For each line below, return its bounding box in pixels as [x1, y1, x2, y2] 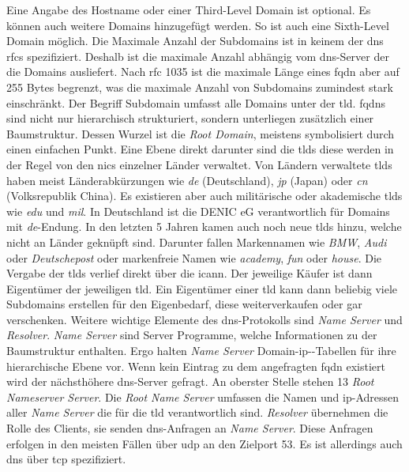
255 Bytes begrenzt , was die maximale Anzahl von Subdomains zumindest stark [6, 78, 393, 95]
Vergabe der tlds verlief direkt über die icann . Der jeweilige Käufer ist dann [6, 265, 373, 281]
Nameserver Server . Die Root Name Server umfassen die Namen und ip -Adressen [6, 388, 400, 405]
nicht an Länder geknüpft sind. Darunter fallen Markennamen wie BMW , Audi [6, 233, 387, 250]
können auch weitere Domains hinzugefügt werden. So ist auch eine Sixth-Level [6, 17, 389, 33]
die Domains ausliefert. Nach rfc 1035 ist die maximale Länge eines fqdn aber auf [6, 63, 400, 80]
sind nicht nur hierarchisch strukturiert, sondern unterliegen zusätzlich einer [6, 110, 374, 126]
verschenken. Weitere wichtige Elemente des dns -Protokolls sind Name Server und [6, 311, 403, 327]
